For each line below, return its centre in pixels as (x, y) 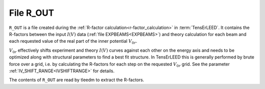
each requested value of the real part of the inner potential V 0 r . (73, 42)
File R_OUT (32, 13)
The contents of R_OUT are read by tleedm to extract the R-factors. (77, 80)
